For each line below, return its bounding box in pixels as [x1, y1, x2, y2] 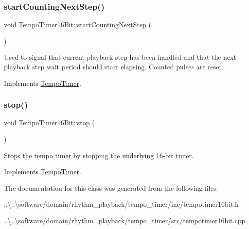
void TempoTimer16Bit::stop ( [4, 117, 95, 128]
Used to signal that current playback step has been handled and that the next [4, 52, 236, 62]
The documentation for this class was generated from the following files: [4, 182, 218, 193]
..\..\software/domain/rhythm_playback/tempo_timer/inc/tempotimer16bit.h [4, 199, 239, 209]
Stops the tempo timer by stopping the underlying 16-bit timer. [4, 150, 194, 160]
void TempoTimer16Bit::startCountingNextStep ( [4, 19, 151, 30]
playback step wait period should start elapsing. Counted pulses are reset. [4, 62, 224, 71]
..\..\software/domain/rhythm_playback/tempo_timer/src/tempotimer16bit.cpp [4, 215, 246, 225]
